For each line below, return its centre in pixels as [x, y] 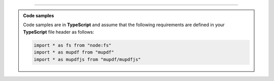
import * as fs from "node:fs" [73, 45]
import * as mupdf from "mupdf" [74, 52]
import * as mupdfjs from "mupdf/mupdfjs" [87, 59]
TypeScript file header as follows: [59, 32]
